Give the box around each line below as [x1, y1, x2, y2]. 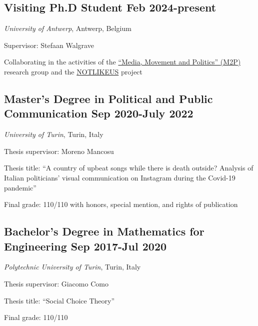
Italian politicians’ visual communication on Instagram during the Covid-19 [4, 172, 235, 182]
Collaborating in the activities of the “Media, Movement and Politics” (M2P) [4, 56, 241, 67]
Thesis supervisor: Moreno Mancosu [4, 145, 114, 156]
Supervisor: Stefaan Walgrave [4, 39, 94, 50]
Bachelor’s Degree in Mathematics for [4, 223, 204, 239]
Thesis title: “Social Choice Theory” [4, 295, 115, 305]
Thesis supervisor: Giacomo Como [4, 278, 108, 288]
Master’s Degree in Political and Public [4, 90, 213, 106]
